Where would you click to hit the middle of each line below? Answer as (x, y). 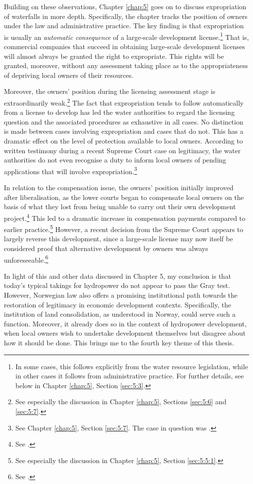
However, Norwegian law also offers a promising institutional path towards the (121, 295)
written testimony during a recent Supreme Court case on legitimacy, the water (122, 150)
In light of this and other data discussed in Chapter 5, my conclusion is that (117, 276)
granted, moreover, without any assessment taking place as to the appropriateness (126, 65)
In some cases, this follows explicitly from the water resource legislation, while (132, 366)
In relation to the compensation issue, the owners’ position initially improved (119, 188)
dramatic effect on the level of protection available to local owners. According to (123, 141)
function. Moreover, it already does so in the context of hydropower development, (125, 323)
